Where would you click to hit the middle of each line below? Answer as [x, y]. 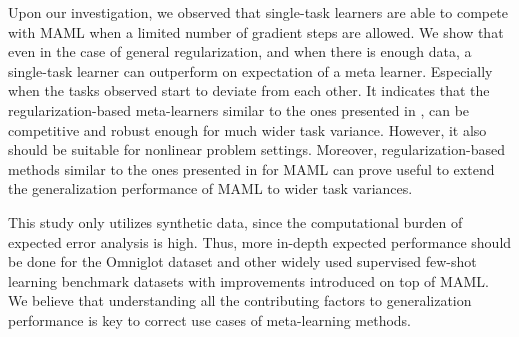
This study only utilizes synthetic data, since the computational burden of [235, 221]
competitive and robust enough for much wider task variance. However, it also [247, 129]
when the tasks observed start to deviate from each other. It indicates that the [249, 90]
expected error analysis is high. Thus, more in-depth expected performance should [260, 241]
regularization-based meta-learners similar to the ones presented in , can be [239, 109]
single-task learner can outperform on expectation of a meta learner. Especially [250, 70]
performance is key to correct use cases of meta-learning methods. [210, 319]
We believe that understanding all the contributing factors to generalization [240, 300]
